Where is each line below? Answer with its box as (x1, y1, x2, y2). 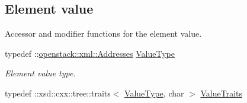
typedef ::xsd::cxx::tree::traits (5, 86, 111, 99)
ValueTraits (200, 86, 242, 99)
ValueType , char (124, 86, 184, 99)
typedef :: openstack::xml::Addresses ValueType (5, 47, 175, 59)
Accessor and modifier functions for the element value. (5, 27, 202, 40)
